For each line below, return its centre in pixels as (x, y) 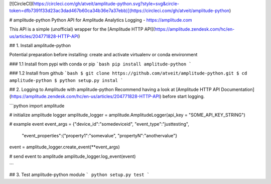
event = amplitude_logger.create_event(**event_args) (64, 147)
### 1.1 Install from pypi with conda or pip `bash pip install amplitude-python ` (100, 64)
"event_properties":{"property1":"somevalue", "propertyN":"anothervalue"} (100, 135)
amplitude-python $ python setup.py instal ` (66, 80)
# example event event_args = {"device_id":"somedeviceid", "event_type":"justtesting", (99, 124)
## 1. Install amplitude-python (40, 45)
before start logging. (184, 97)
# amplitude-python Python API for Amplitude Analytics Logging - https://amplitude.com (101, 20)
